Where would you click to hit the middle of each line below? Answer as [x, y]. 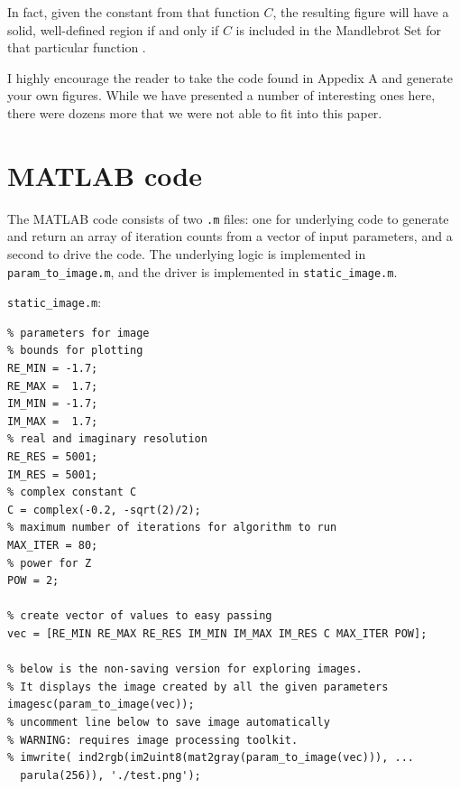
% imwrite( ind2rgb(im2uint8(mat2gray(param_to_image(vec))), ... [211, 758]
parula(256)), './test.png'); [110, 775]
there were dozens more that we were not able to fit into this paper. [195, 112]
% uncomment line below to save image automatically [169, 722]
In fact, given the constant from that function [133, 12]
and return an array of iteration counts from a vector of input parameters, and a [230, 236]
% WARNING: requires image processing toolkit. [153, 740]
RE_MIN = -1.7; [53, 369]
